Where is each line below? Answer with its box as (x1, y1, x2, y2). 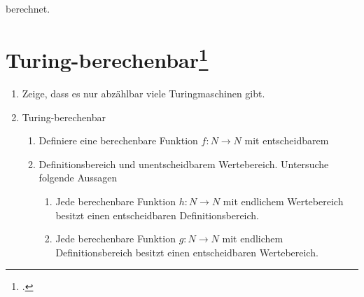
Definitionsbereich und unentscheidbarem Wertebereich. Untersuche (38, 156, 329, 171)
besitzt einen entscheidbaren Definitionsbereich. (55, 207, 260, 222)
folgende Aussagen (38, 170, 118, 185)
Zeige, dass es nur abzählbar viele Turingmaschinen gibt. (22, 86, 265, 101)
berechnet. (6, 1, 50, 15)
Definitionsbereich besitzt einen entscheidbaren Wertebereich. (55, 244, 318, 259)
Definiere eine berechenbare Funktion (38, 133, 198, 148)
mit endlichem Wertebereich (223, 194, 344, 209)
